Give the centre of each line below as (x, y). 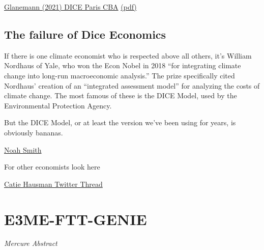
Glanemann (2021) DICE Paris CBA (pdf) (70, 7)
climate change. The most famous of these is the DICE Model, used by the (121, 95)
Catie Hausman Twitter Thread (53, 184)
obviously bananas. (34, 132)
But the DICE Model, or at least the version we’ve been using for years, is (120, 122)
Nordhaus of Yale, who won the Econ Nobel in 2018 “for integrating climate (123, 65)
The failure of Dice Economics (85, 34)
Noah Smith (23, 149)
